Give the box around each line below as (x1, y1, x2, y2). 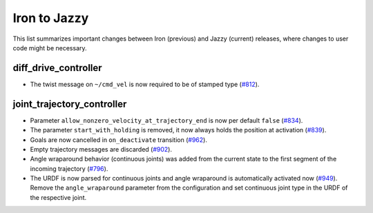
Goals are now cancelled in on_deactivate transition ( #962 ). (30, 135, 207, 144)
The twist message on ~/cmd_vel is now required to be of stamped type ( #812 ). (30, 80, 260, 88)
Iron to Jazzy (12, 10, 89, 26)
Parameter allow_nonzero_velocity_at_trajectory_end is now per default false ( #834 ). (30, 116, 303, 124)
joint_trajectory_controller (12, 98, 127, 110)
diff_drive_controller (12, 62, 103, 74)
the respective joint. (30, 193, 87, 201)
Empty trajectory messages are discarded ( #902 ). (30, 145, 173, 153)
